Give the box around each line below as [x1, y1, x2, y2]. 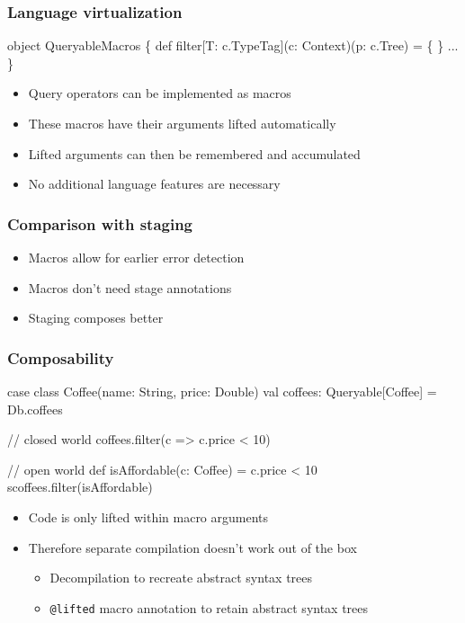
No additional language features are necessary [28, 174, 281, 193]
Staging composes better [28, 308, 164, 327]
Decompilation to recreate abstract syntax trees [49, 568, 313, 587]
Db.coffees [7, 399, 63, 418]
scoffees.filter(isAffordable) [7, 477, 153, 496]
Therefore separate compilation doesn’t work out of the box [28, 538, 357, 556]
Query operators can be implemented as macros [28, 84, 291, 102]
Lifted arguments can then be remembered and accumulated [28, 144, 361, 163]
